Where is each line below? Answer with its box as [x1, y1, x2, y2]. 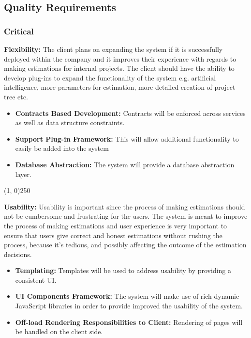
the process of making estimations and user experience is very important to [4, 220, 227, 230]
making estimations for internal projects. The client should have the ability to [4, 63, 235, 73]
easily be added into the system [15, 143, 109, 153]
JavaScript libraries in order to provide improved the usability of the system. [15, 301, 243, 311]
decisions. [4, 249, 32, 259]
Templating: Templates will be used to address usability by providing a [15, 265, 232, 275]
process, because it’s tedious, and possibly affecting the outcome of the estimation [4, 240, 247, 250]
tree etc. [4, 91, 28, 101]
